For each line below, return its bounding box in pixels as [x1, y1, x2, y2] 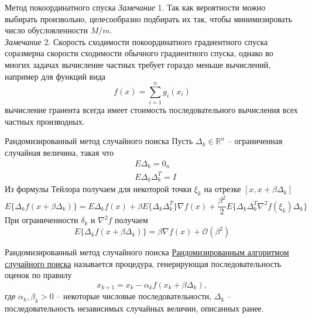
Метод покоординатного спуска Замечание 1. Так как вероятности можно [5, 1, 266, 13]
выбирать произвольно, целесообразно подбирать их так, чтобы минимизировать [5, 12, 292, 25]
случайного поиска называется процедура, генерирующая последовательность [5, 257, 282, 269]
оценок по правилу [5, 269, 72, 281]
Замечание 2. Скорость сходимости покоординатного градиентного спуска [5, 35, 268, 47]
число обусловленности [5, 24, 88, 36]
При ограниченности [5, 214, 78, 226]
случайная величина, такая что [5, 146, 114, 159]
